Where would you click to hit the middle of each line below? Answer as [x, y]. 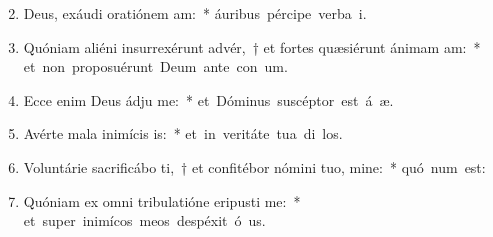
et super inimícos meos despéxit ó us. [144, 220]
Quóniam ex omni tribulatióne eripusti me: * [162, 200]
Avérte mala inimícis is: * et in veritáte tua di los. [183, 133]
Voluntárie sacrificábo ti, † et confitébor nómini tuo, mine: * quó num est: [254, 166]
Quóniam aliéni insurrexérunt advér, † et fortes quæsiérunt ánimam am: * [252, 46]
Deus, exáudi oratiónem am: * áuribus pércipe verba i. [195, 13]
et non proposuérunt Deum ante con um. [155, 66]
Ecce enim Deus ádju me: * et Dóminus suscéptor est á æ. [208, 99]
